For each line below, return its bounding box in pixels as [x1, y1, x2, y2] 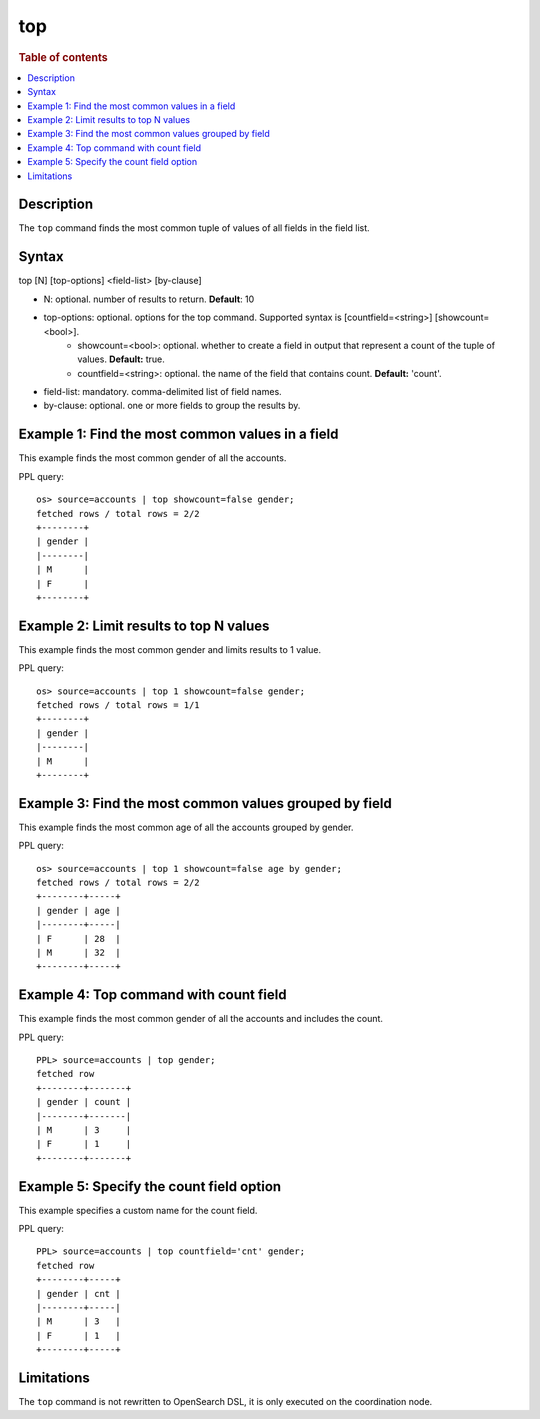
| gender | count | [36, 1096, 132, 1108]
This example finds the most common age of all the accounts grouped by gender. [18, 821, 354, 833]
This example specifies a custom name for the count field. [18, 1204, 258, 1216]
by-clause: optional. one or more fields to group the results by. [43, 400, 301, 412]
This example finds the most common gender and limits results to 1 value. [18, 643, 322, 655]
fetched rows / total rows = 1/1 [36, 699, 200, 710]
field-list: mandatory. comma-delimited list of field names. [43, 386, 282, 398]
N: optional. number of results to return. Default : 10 [43, 293, 255, 305]
